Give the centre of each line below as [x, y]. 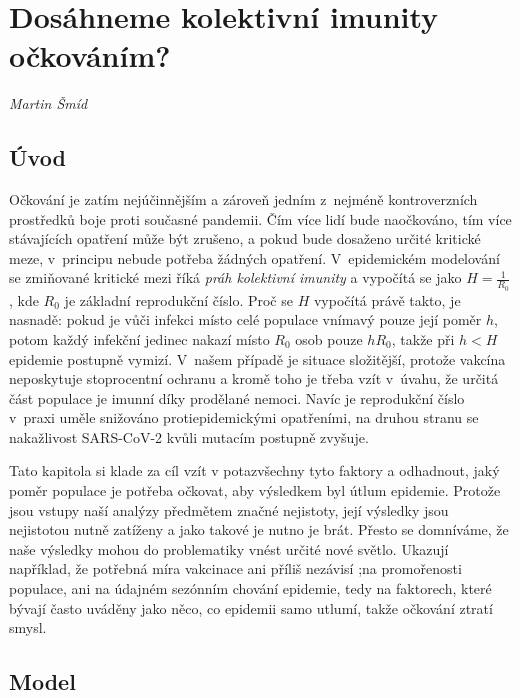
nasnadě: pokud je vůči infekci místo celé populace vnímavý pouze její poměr [245, 319]
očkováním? [90, 55]
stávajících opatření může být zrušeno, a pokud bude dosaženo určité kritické [245, 238]
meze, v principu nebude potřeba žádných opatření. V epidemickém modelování [254, 257]
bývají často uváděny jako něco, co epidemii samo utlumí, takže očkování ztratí [251, 607]
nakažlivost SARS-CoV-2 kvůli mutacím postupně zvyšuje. [189, 436]
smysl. [28, 627]
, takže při [423, 338]
